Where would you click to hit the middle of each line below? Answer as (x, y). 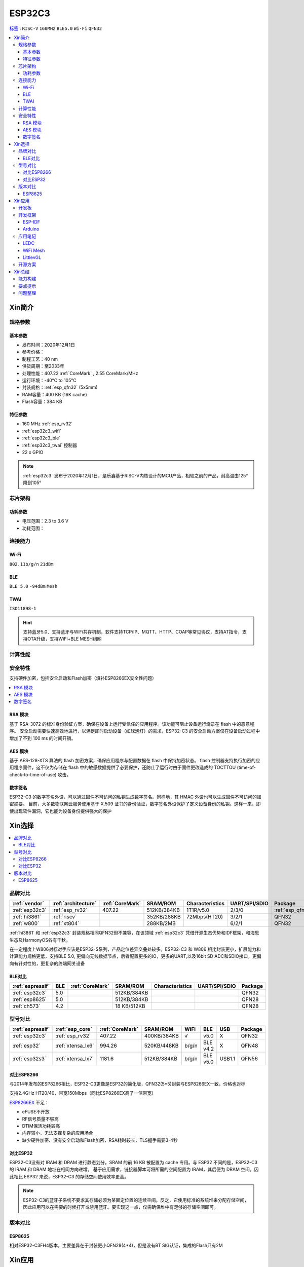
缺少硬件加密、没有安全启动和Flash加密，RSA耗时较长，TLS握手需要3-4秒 (100, 1140)
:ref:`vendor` (28, 904)
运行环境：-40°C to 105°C (49, 380)
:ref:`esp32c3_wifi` (42, 431)
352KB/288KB (164, 917)
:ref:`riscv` (65, 917)
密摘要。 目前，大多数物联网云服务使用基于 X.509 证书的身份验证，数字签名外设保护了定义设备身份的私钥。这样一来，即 (135, 804)
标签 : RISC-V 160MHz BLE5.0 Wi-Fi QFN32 (56, 28)
